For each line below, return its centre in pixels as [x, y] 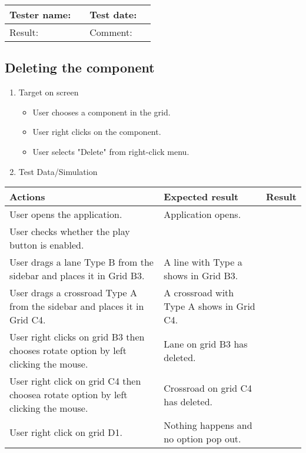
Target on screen [49, 92]
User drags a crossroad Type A [73, 293]
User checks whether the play [70, 232]
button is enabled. [47, 245]
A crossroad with [199, 293]
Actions [27, 197]
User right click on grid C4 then [75, 381]
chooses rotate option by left [68, 351]
